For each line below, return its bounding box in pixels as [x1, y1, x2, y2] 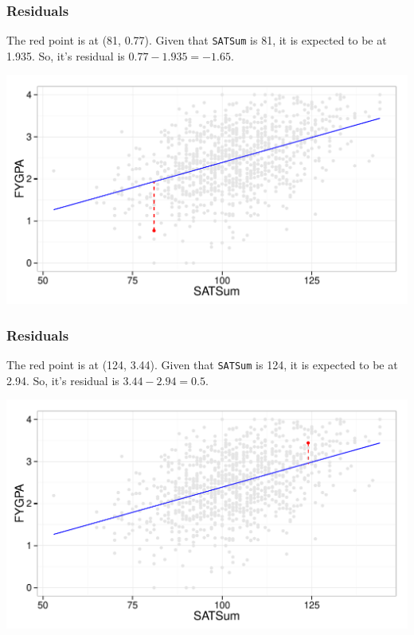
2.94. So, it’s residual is [6, 372, 119, 388]
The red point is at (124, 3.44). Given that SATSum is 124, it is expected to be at [6, 356, 398, 373]
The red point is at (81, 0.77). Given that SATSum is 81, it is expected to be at [6, 32, 387, 49]
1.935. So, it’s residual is [6, 47, 125, 64]
